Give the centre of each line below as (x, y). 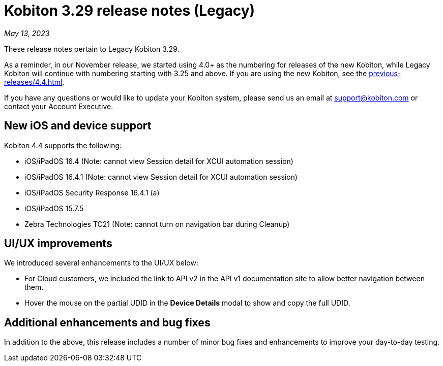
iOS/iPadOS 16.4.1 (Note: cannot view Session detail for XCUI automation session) (161, 177)
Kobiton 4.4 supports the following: (63, 145)
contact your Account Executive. (59, 106)
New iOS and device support (78, 126)
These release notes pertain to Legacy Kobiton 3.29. (92, 49)
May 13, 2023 (27, 33)
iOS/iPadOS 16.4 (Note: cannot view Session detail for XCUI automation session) (159, 161)
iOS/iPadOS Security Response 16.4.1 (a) (92, 192)
